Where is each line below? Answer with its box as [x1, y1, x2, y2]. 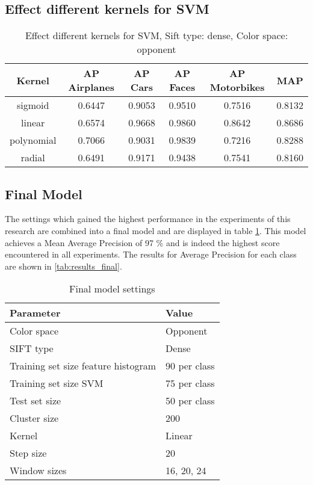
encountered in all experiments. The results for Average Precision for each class [5, 248, 297, 261]
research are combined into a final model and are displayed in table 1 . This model [5, 224, 306, 236]
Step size [10, 446, 47, 460]
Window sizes [10, 463, 67, 478]
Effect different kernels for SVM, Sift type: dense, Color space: [25, 28, 288, 43]
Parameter [10, 306, 61, 320]
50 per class [166, 394, 215, 408]
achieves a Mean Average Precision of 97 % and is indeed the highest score [5, 236, 280, 249]
